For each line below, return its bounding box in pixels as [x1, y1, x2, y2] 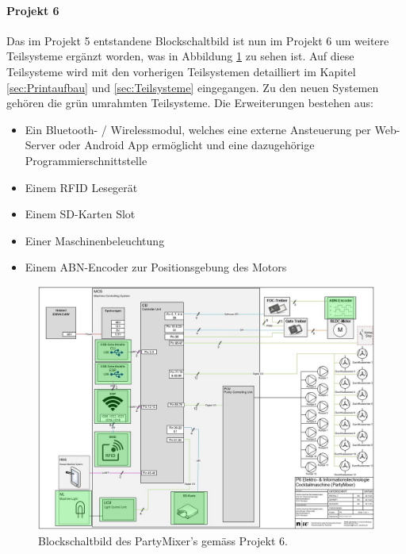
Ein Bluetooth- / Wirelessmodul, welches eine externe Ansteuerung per [25, 121, 371, 137]
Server [25, 137, 56, 153]
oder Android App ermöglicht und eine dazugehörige [59, 137, 315, 153]
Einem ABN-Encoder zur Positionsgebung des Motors [25, 259, 287, 275]
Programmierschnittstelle [25, 152, 147, 168]
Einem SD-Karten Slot [25, 206, 136, 222]
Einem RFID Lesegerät [25, 179, 138, 195]
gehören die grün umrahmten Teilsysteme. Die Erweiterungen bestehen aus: [6, 94, 373, 111]
